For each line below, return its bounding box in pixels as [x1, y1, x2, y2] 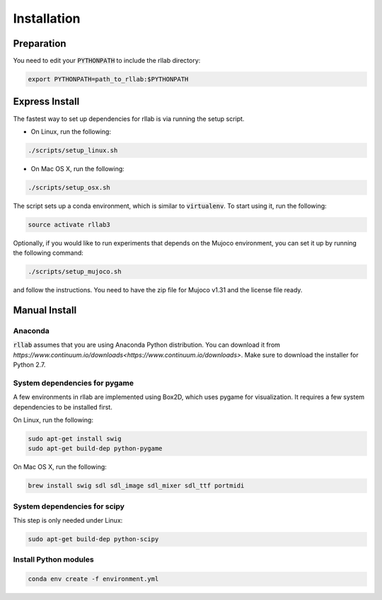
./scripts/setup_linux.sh [28, 146, 118, 154]
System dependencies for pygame [13, 378, 134, 388]
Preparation [13, 37, 66, 50]
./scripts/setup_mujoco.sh [28, 267, 122, 276]
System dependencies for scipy [13, 501, 125, 511]
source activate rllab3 [28, 220, 111, 229]
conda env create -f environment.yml [28, 575, 159, 583]
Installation [13, 11, 81, 26]
